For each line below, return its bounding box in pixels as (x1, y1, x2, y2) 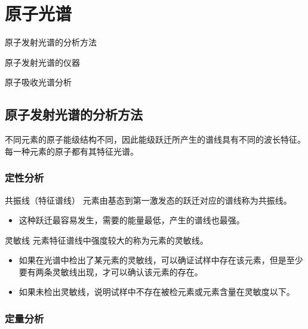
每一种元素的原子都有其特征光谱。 (5, 144, 138, 157)
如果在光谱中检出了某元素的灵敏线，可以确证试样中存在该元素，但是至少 (19, 254, 303, 266)
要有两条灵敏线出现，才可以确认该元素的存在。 (19, 265, 203, 278)
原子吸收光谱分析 (5, 76, 72, 88)
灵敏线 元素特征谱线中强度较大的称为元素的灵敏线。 (5, 233, 208, 246)
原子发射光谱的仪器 (5, 56, 80, 68)
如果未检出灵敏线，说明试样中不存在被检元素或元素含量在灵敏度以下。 (19, 285, 295, 298)
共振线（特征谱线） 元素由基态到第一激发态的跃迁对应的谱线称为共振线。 (5, 193, 292, 206)
